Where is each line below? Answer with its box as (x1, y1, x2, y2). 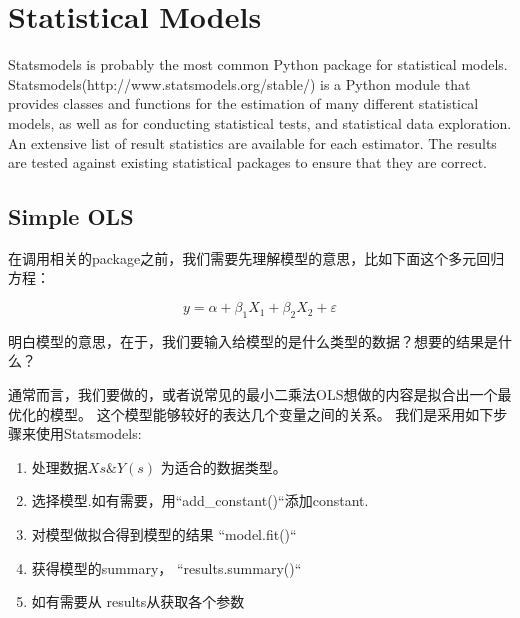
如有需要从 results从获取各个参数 (31, 591, 245, 612)
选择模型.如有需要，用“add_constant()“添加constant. (31, 490, 369, 511)
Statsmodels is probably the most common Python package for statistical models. (8, 54, 508, 75)
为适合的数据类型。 (160, 456, 287, 477)
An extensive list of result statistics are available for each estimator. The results (8, 132, 497, 153)
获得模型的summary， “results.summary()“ (31, 557, 302, 578)
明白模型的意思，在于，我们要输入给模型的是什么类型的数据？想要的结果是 (8, 330, 498, 351)
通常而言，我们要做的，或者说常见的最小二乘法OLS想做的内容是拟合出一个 (8, 384, 498, 405)
